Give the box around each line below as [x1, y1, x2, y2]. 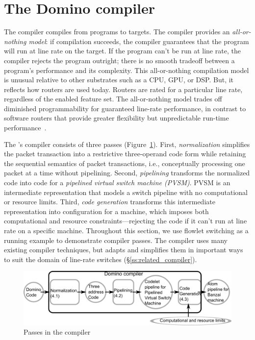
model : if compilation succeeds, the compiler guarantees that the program [28, 36, 249, 46]
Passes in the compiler [24, 327, 91, 337]
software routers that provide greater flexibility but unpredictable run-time [4, 113, 229, 123]
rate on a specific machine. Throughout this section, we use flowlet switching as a [4, 225, 249, 235]
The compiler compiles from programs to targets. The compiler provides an [4, 26, 230, 37]
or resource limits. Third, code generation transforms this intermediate [4, 196, 215, 207]
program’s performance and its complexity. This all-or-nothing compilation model [4, 65, 249, 75]
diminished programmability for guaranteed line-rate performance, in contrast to [4, 103, 246, 113]
